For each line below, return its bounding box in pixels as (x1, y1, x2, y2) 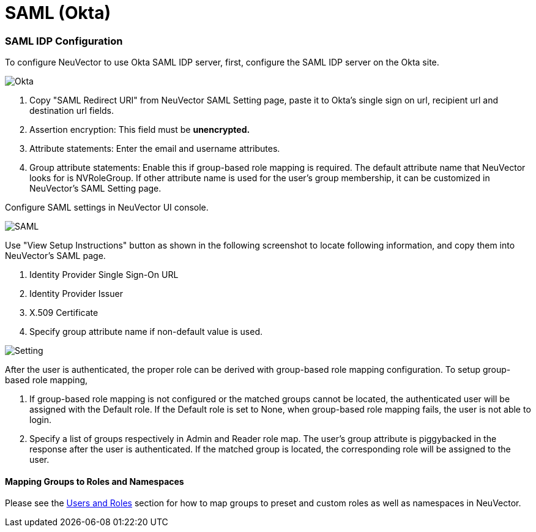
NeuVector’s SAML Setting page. (29, 183, 162, 194)
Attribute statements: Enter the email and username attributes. (29, 143, 280, 154)
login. (29, 414, 52, 425)
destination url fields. (29, 105, 114, 116)
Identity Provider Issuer (29, 288, 123, 299)
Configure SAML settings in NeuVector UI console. (5, 202, 209, 213)
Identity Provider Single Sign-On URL (29, 269, 179, 280)
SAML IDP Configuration (5, 34, 123, 47)
